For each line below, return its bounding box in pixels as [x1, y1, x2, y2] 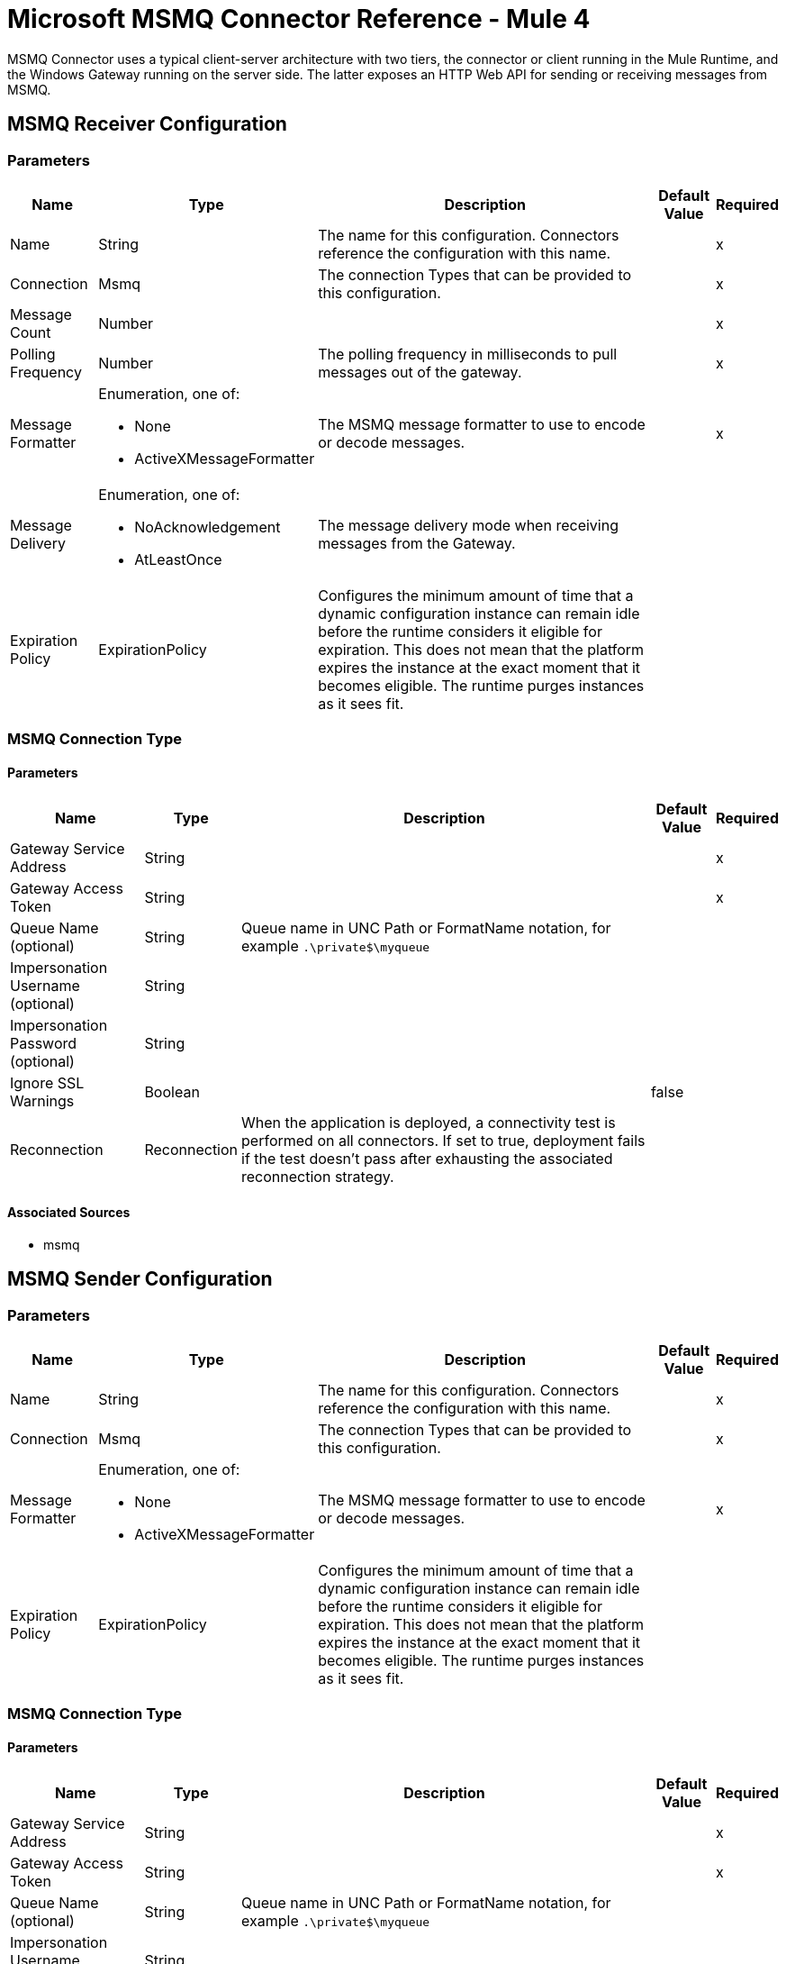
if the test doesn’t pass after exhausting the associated [241, 1149, 613, 1168]
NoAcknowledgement [134, 517, 281, 536]
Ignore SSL [10, 1073, 85, 1092]
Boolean [144, 1082, 200, 1101]
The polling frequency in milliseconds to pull [318, 344, 618, 363]
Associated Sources [7, 1205, 131, 1221]
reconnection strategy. [241, 1167, 394, 1186]
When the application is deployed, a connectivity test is [241, 1113, 616, 1132]
